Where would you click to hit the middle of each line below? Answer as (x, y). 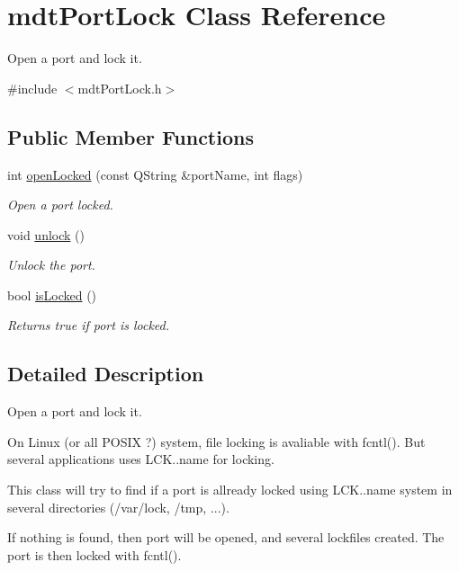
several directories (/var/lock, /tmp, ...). (118, 507)
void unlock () (46, 234)
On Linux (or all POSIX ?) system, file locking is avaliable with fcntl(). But (216, 441)
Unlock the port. (51, 265)
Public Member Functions (130, 136)
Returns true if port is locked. (89, 325)
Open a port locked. (60, 205)
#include (32, 88)
